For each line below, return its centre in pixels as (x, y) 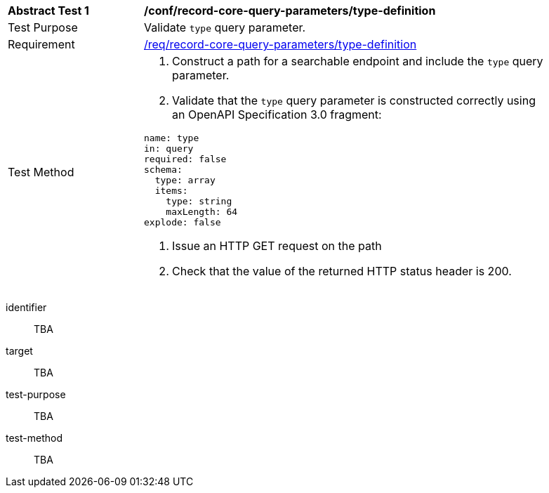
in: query (169, 149)
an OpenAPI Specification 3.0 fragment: (277, 114)
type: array (185, 180)
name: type (172, 138)
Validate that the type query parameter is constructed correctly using (354, 100)
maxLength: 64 (202, 212)
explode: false (183, 222)
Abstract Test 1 (48, 11)
